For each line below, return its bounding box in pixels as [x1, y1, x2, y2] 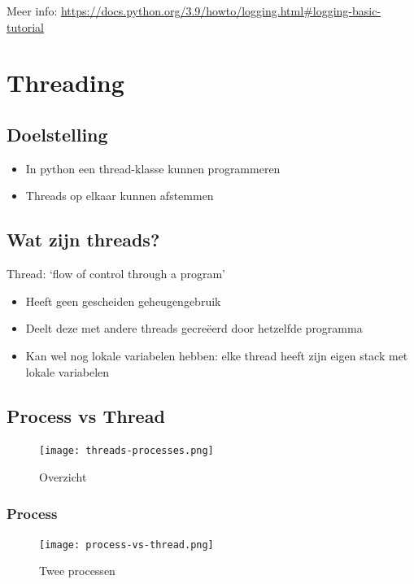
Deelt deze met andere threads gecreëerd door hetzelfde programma [25, 320, 363, 337]
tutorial [7, 18, 44, 35]
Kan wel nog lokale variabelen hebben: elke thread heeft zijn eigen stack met [25, 346, 408, 364]
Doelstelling [7, 121, 108, 146]
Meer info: [7, 2, 58, 19]
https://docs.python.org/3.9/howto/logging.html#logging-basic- [60, 2, 381, 19]
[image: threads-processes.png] [39, 445, 214, 457]
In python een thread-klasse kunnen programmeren [25, 159, 281, 177]
